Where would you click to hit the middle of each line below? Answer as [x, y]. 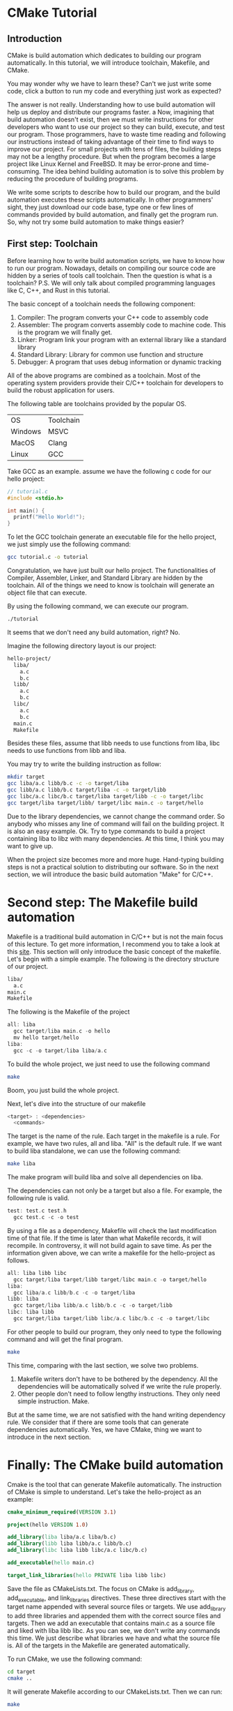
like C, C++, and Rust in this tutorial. [58, 290]
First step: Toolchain [53, 244]
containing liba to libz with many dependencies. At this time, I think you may [116, 838]
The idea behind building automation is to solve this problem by [133, 171]
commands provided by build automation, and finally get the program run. [113, 215]
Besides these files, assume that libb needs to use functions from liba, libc [114, 743]
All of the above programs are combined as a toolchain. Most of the [104, 375]
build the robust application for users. [61, 390]
